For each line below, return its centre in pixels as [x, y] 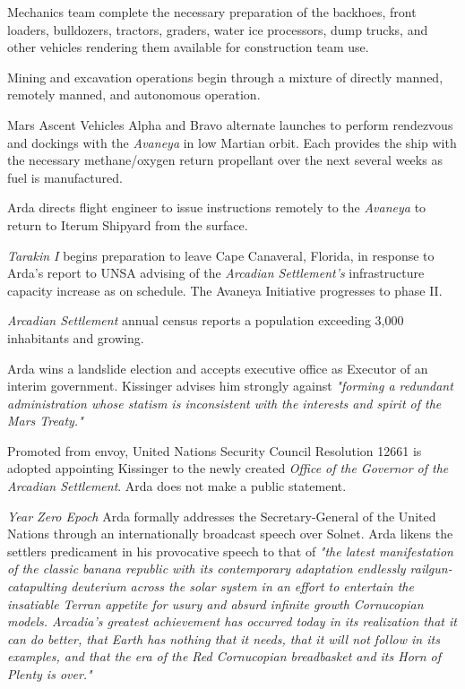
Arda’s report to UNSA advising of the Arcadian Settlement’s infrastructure [216, 273]
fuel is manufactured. [65, 177]
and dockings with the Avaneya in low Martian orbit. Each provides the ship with [232, 142]
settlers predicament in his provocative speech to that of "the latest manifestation [230, 551]
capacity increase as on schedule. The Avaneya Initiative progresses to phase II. [225, 290]
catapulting [37, 586]
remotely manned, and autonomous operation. [134, 95]
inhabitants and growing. [76, 337]
